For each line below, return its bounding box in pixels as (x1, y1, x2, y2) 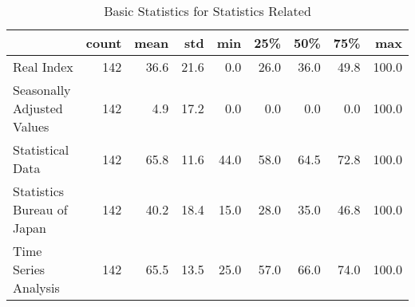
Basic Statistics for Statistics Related (104, 2, 311, 20)
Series (13, 260, 45, 278)
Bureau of (13, 200, 68, 218)
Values (13, 117, 49, 136)
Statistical (13, 140, 69, 159)
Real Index (13, 57, 73, 76)
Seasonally (13, 81, 71, 99)
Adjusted (13, 99, 63, 117)
